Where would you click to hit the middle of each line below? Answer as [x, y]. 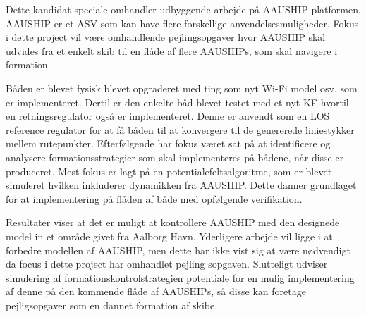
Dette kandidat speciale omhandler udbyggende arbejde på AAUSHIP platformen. [183, 9]
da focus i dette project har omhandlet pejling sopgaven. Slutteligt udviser [167, 264]
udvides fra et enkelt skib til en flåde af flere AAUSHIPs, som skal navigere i [172, 50]
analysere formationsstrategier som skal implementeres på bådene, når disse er [175, 157]
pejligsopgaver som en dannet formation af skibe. [112, 305]
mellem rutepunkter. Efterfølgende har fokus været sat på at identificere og [168, 143]
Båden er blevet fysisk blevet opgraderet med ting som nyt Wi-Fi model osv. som [182, 88]
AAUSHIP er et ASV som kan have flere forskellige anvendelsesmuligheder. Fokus [182, 23]
